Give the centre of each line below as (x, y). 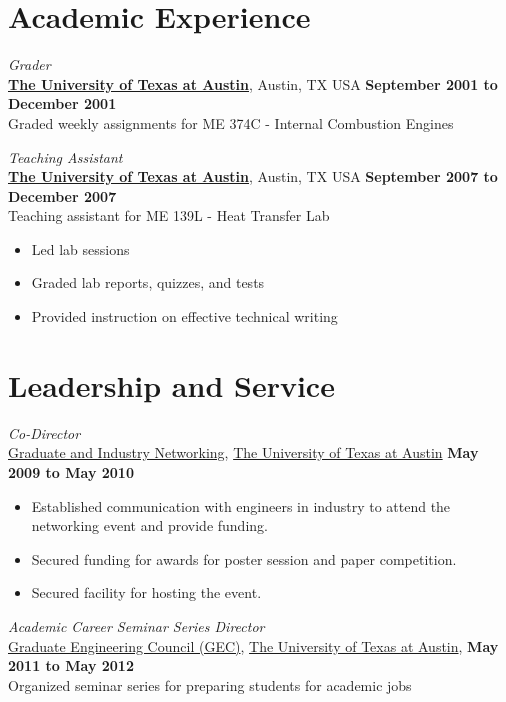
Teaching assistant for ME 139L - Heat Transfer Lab (169, 215)
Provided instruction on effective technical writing (184, 316)
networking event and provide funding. (149, 525)
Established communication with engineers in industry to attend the (241, 505)
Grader (29, 64)
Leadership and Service (171, 384)
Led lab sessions (80, 248)
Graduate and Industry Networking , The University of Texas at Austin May (243, 452)
